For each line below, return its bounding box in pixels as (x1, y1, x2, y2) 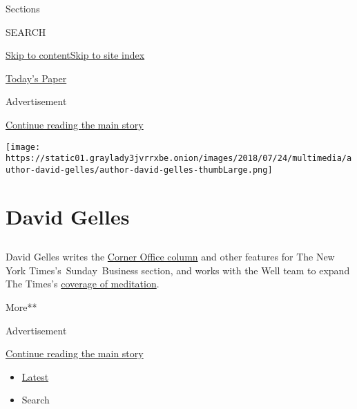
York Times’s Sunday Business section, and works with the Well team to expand (6, 263, 350, 277)
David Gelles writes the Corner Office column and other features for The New (6, 249, 335, 264)
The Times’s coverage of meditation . (6, 276, 160, 291)
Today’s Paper (6, 70, 67, 85)
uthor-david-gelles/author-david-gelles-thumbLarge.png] (6, 164, 273, 175)
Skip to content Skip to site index (6, 48, 145, 62)
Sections (6, 1, 40, 15)
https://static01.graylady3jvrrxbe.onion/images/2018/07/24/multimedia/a (6, 153, 352, 164)
